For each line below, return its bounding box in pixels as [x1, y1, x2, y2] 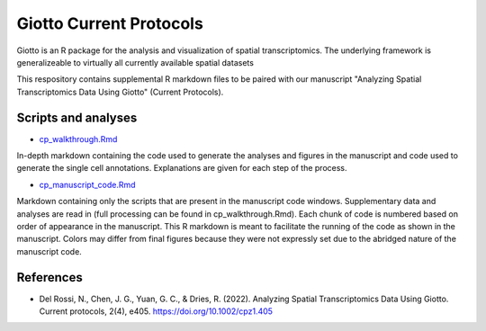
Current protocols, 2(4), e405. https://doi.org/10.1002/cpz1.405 [39, 306, 274, 317]
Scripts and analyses [16, 110, 138, 125]
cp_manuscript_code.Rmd [39, 179, 136, 190]
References [16, 270, 83, 285]
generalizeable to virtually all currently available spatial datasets [16, 57, 254, 67]
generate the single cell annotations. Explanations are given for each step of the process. [16, 163, 347, 174]
